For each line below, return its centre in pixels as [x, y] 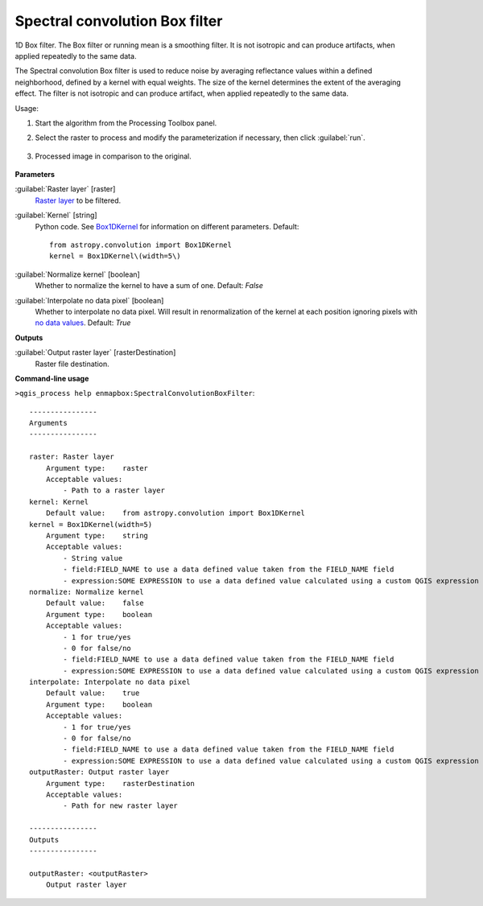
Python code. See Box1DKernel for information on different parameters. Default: [167, 226]
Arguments [48, 423]
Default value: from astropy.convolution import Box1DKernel [175, 513]
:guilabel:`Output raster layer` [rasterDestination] [95, 352]
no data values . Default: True [83, 323]
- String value [93, 558]
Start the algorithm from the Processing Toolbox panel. [126, 123]
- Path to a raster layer [114, 490]
